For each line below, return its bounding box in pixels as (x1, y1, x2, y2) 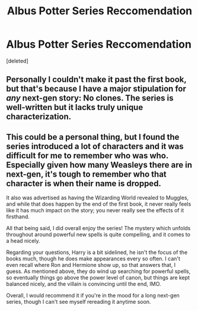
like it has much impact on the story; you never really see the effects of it (6, 207, 184, 214)
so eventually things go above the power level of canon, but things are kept (6, 274, 190, 281)
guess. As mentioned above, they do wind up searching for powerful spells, (6, 268, 191, 275)
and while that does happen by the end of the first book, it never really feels (6, 200, 191, 208)
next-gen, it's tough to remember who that (6, 169, 167, 179)
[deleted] (6, 57, 28, 64)
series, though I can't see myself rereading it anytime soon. (6, 299, 151, 306)
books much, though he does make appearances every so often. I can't (6, 255, 181, 262)
